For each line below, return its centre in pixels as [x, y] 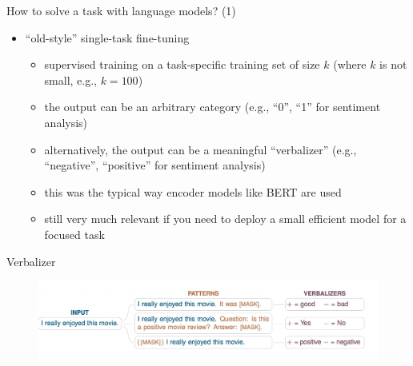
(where [350, 64]
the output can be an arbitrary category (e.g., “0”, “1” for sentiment [213, 107]
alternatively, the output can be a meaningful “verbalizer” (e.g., [200, 149]
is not [393, 64]
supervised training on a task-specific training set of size [182, 64]
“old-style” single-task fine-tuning [107, 37]
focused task [74, 234]
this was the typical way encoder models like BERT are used [193, 191]
